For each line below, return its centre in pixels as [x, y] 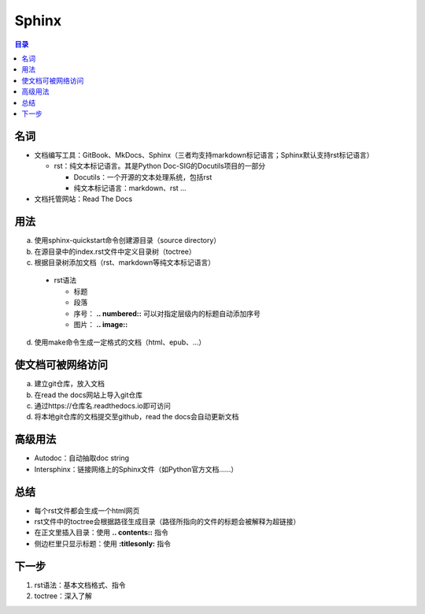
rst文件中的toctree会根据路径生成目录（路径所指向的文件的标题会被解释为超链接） [167, 522]
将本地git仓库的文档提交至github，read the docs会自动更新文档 [137, 417]
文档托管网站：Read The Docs [83, 199]
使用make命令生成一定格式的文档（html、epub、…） [120, 342]
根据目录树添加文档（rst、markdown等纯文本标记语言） [125, 262]
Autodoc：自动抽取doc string [82, 458]
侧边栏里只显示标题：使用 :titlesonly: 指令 [102, 543]
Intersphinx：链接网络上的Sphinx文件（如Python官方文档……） [136, 469]
